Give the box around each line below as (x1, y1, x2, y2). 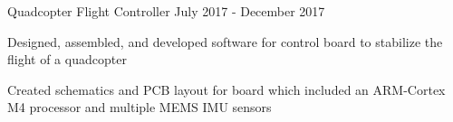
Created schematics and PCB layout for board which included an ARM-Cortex (7, 80, 446, 99)
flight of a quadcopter (7, 50, 127, 69)
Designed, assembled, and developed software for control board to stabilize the (7, 32, 443, 51)
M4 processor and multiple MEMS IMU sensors (7, 98, 272, 117)
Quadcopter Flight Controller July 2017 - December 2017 (7, 2, 325, 20)
